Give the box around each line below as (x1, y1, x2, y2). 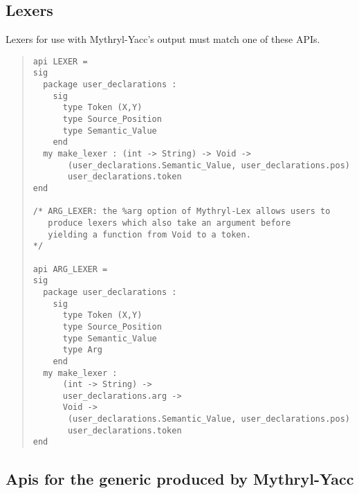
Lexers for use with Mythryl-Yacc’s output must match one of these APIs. (6, 32, 320, 46)
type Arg (62, 345, 103, 355)
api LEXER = (33, 56, 88, 66)
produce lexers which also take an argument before (48, 217, 291, 228)
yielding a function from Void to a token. (48, 229, 251, 240)
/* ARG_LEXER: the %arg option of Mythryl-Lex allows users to (33, 206, 331, 217)
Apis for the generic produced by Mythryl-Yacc (6, 467, 354, 489)
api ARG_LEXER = (33, 264, 108, 274)
